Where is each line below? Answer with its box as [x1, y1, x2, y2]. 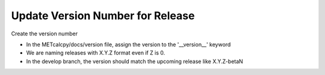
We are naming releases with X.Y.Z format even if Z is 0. [26, 49, 166, 56]
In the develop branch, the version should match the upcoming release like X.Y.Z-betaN [26, 58, 243, 65]
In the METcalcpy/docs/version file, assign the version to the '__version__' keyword [26, 41, 231, 48]
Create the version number [11, 30, 78, 37]
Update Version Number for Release [11, 9, 195, 22]
